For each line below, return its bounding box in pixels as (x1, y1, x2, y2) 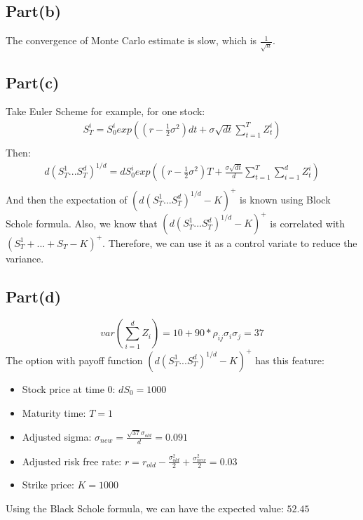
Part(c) (6, 71, 60, 93)
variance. (6, 251, 44, 265)
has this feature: (255, 352, 324, 367)
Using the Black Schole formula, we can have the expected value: (6, 500, 284, 515)
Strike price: (22, 477, 74, 492)
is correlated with (270, 215, 345, 230)
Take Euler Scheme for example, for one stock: (6, 104, 205, 119)
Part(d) (6, 285, 62, 307)
